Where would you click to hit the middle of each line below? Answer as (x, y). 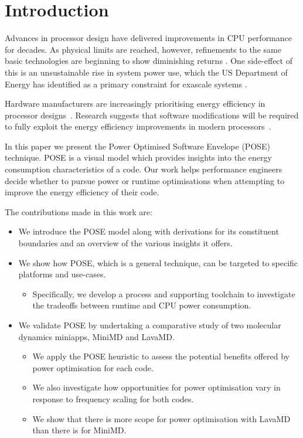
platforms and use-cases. (62, 274)
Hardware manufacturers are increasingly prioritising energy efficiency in (135, 103)
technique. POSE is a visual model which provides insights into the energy (138, 157)
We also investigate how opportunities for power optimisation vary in (156, 387)
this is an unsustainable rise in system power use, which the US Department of (146, 72)
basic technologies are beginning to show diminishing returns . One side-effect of (149, 61)
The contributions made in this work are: (79, 211)
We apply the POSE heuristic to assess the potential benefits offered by (161, 356)
